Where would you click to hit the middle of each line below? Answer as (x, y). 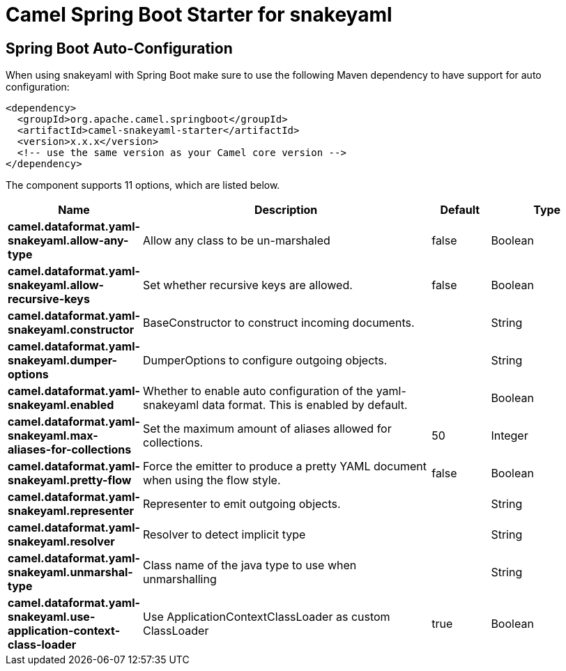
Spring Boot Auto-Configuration (119, 48)
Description (286, 210)
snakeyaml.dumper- (63, 361)
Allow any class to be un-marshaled (237, 241)
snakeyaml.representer (71, 511)
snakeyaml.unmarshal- (70, 572)
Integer (510, 436)
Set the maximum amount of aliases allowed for (267, 429)
